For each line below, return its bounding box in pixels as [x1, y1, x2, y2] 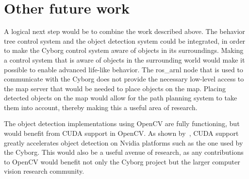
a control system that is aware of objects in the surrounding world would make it [4, 54, 245, 65]
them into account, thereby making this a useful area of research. [4, 102, 198, 112]
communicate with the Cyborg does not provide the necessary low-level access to [4, 74, 244, 84]
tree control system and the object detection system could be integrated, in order [4, 35, 246, 46]
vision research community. [4, 166, 84, 176]
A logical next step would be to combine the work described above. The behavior [4, 26, 245, 36]
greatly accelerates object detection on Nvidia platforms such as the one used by [4, 137, 243, 147]
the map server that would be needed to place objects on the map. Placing [4, 83, 226, 93]
